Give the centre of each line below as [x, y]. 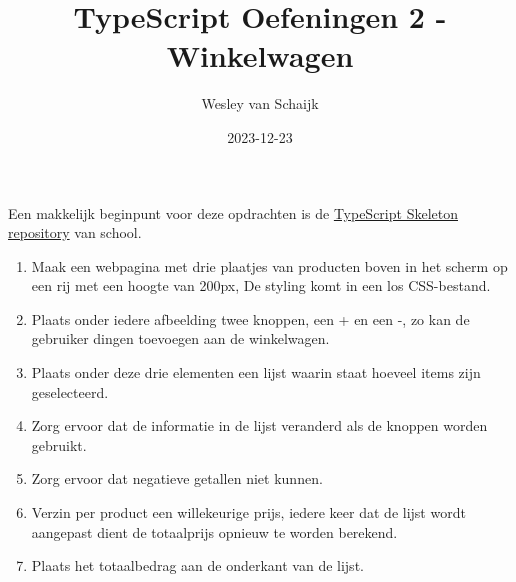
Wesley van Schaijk [260, 103]
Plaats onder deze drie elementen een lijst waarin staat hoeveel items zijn [256, 372]
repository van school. [75, 232]
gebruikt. [59, 444]
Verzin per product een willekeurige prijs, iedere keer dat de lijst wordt [248, 512]
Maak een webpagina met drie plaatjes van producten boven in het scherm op [269, 265]
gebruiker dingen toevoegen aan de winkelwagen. [180, 338]
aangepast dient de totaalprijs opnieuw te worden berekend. [214, 531]
